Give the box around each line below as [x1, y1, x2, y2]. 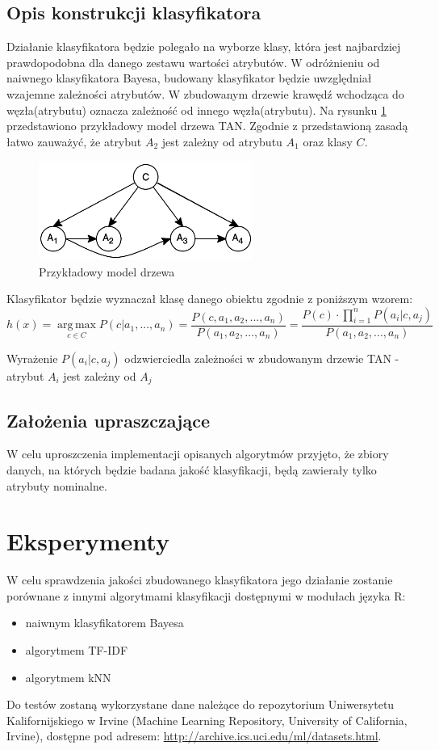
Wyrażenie [6, 349, 58, 366]
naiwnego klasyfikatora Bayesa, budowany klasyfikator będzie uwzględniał [6, 70, 372, 86]
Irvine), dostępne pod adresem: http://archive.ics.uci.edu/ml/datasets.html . [6, 727, 382, 744]
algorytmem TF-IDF [25, 642, 128, 659]
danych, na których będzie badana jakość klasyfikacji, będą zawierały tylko [6, 461, 377, 478]
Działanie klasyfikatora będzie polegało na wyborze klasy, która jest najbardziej [6, 38, 401, 55]
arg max [57, 319, 96, 331]
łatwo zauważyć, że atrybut [6, 133, 142, 150]
